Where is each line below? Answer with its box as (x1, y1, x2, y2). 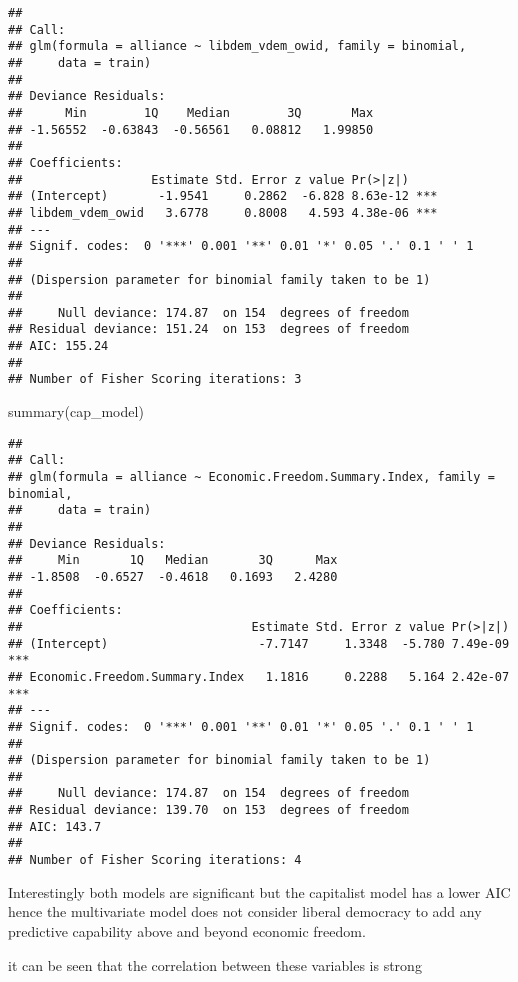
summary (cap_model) (8, 401, 144, 422)
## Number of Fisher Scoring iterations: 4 (8, 853, 302, 868)
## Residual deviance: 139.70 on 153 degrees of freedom (8, 803, 409, 818)
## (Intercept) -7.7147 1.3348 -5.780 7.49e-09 (8, 636, 510, 651)
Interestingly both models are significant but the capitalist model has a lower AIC (8, 881, 511, 902)
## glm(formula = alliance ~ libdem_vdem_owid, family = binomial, (8, 39, 467, 54)
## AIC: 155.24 (8, 339, 109, 354)
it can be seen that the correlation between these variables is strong (8, 954, 422, 975)
